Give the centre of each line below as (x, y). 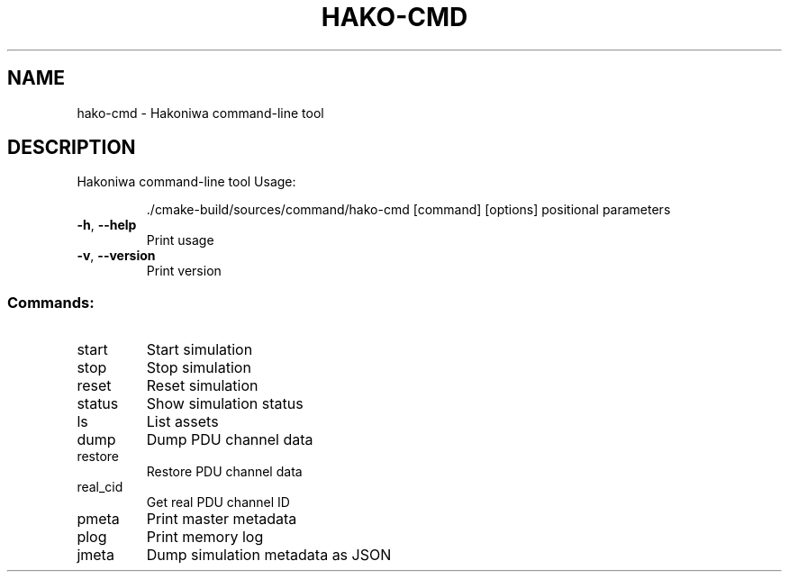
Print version (184, 271)
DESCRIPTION (72, 148)
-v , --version (116, 256)
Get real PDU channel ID (218, 502)
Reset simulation (202, 386)
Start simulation (200, 350)
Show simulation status (225, 404)
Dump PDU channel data (230, 440)
